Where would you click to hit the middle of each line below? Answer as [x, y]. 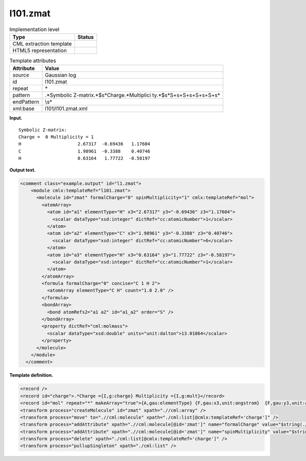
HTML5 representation [40, 50]
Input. [16, 118]
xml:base [23, 109]
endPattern [26, 102]
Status [85, 37]
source [21, 75]
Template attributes [33, 61]
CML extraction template [42, 43]
